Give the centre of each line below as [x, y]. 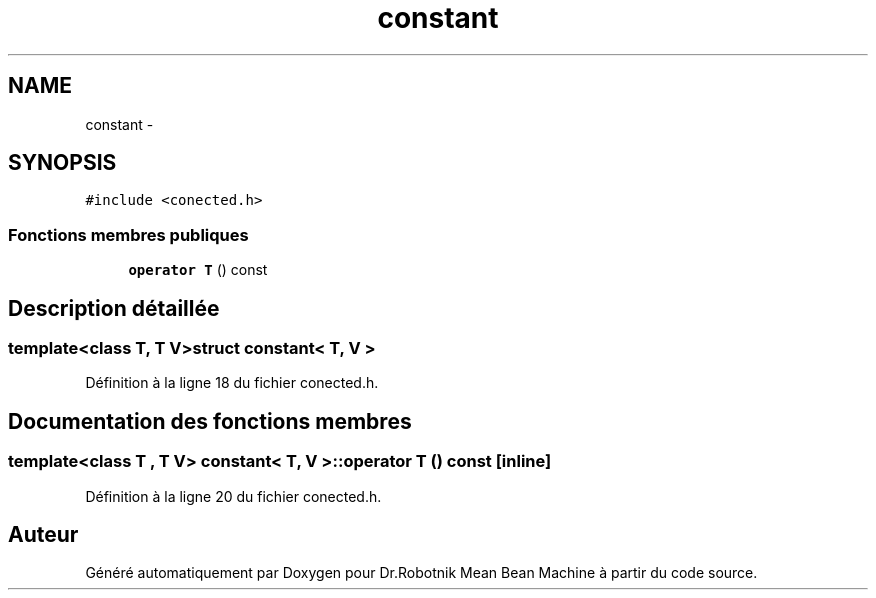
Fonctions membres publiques [128, 234]
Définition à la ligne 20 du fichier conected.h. [233, 496]
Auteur [43, 535]
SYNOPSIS [62, 163]
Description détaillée [114, 308]
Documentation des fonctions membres [210, 421]
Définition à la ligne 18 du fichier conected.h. [232, 383]
